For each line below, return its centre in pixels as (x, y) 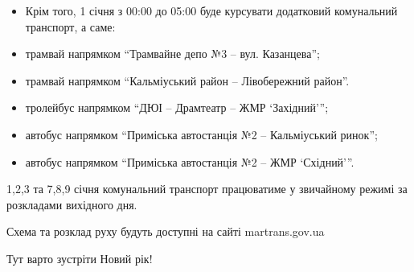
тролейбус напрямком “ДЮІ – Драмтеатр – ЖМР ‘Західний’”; (177, 107)
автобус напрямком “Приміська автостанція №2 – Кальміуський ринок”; (201, 134)
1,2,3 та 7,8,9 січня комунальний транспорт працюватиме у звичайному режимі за (207, 189)
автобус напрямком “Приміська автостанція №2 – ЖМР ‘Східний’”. (190, 161)
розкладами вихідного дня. (72, 204)
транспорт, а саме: (70, 26)
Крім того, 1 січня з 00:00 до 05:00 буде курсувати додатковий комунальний (211, 10)
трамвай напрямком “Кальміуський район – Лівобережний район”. (187, 80)
